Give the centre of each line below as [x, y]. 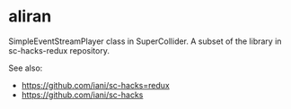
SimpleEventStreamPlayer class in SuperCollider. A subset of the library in [145, 41]
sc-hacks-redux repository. [59, 50]
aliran [30, 17]
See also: [26, 68]
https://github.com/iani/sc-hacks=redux [95, 85]
